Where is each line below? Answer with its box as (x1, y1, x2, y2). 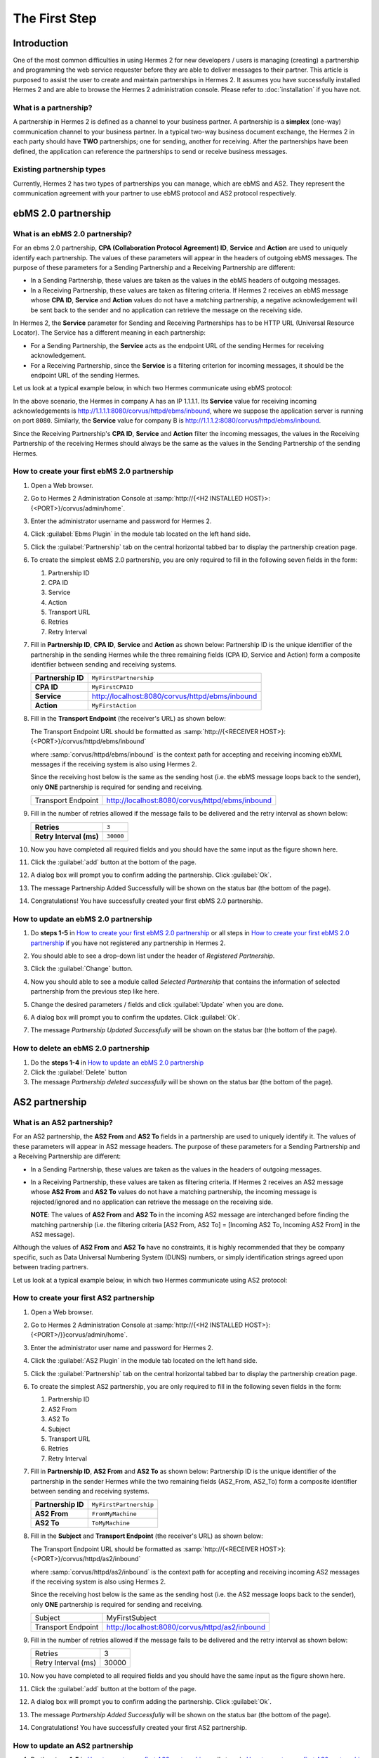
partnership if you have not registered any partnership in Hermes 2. (30, 939, 226, 947)
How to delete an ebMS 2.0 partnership (13, 1044, 150, 1053)
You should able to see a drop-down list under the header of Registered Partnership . (30, 951, 275, 960)
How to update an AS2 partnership (13, 1740, 133, 1750)
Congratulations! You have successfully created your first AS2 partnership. (30, 1724, 247, 1732)
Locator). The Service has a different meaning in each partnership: (13, 328, 206, 337)
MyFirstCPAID (91, 683, 133, 691)
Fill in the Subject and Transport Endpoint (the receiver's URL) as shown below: (30, 1532, 263, 1540)
